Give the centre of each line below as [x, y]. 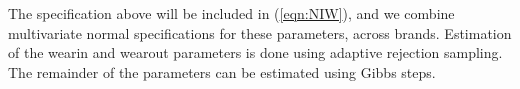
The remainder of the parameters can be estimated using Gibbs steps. [222, 71]
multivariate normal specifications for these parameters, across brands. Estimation [260, 32]
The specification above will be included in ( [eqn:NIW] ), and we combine [231, 13]
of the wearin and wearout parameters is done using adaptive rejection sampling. [255, 52]
